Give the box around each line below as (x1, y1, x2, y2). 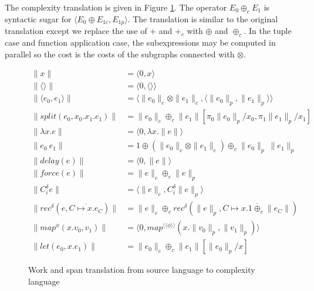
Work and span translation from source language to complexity (28, 263, 255, 276)
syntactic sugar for (5, 12, 72, 25)
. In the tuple (244, 25, 292, 37)
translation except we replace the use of (5, 25, 147, 37)
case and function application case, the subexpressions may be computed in (5, 36, 276, 49)
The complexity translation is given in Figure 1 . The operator (5, 1, 227, 13)
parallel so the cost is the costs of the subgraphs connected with (5, 47, 235, 60)
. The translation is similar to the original (127, 12, 278, 25)
